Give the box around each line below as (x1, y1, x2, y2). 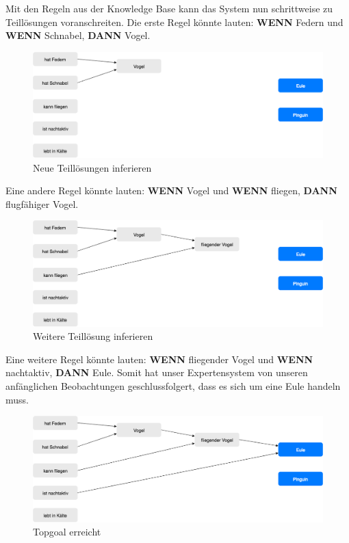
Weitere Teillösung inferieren (33, 329, 153, 343)
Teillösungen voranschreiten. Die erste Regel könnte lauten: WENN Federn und (5, 14, 344, 29)
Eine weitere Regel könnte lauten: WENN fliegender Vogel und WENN (5, 352, 313, 366)
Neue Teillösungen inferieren (33, 160, 152, 174)
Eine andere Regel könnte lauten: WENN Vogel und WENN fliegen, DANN (5, 183, 337, 198)
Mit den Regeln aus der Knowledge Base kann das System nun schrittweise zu (5, 1, 333, 15)
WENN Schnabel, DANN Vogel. (5, 28, 151, 42)
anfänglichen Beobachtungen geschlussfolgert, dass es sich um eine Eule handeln (5, 379, 341, 393)
